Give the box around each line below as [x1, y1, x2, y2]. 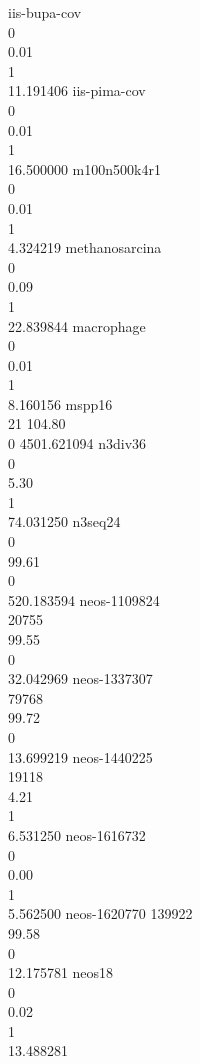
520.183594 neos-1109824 [8, 589, 160, 610]
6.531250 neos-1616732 [8, 824, 146, 845]
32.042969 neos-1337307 [8, 668, 153, 689]
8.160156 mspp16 [8, 393, 113, 414]
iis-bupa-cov [8, 2, 82, 22]
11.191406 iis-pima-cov [8, 80, 146, 101]
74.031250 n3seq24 [8, 511, 121, 532]
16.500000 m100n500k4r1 [8, 158, 161, 179]
